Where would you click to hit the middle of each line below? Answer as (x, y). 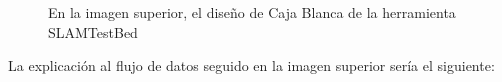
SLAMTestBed (93, 31)
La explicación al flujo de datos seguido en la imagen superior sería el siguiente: (251, 65)
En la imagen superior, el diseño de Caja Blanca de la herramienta (252, 12)
